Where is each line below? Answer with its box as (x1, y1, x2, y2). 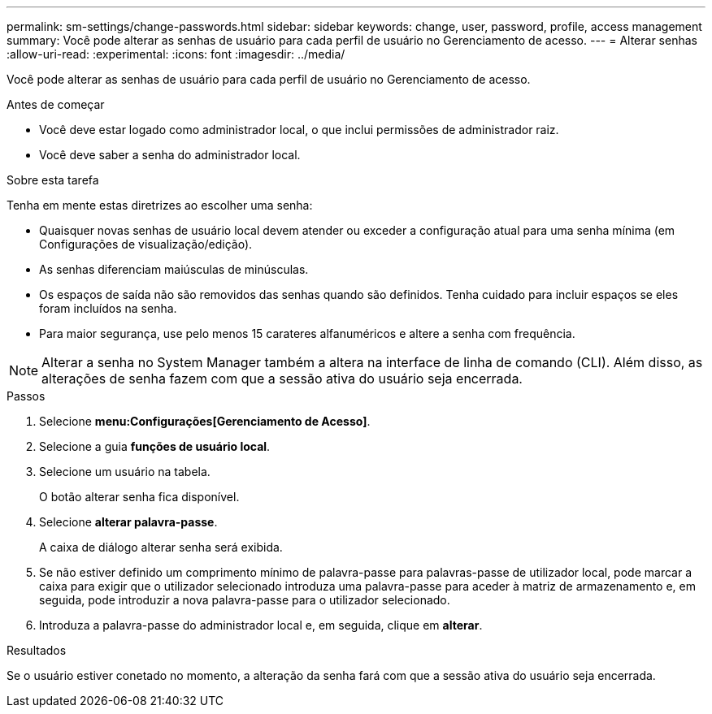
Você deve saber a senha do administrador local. (39, 148, 301, 162)
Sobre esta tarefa (7, 173, 99, 187)
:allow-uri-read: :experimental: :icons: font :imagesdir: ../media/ (7, 47, 345, 61)
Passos (7, 389, 46, 403)
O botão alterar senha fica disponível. (39, 490, 240, 504)
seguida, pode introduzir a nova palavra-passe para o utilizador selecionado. (39, 593, 450, 607)
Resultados (7, 643, 67, 657)
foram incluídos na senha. (39, 301, 177, 315)
